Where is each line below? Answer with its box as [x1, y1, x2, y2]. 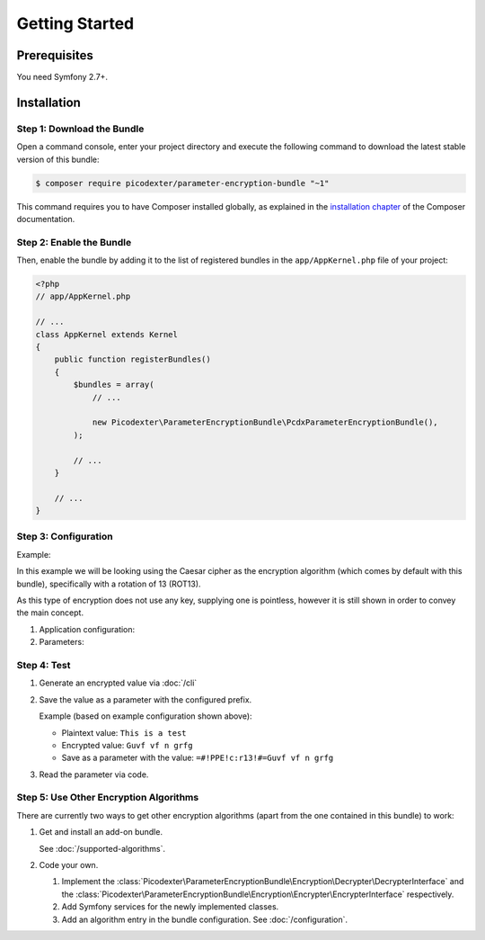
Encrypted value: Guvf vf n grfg [61, 739, 193, 750]
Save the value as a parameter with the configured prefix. [39, 694, 252, 705]
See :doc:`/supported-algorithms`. [39, 843, 166, 854]
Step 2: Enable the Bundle [16, 236, 132, 248]
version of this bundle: [16, 154, 100, 165]
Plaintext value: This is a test [61, 727, 188, 738]
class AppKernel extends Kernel [35, 329, 179, 339]
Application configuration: [39, 623, 136, 634]
